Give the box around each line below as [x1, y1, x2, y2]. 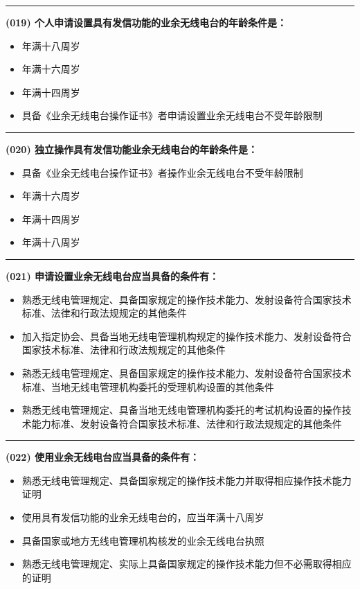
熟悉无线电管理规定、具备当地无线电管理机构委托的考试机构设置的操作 [21, 403, 342, 417]
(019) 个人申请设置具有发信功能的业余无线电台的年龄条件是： [6, 15, 287, 29]
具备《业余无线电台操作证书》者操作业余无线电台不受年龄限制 [21, 165, 303, 179]
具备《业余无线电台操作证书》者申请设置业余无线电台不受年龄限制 [21, 108, 323, 123]
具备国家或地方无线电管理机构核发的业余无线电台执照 [21, 533, 264, 547]
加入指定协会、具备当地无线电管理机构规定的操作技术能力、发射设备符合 [21, 328, 352, 343]
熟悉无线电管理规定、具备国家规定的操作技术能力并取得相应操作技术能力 [21, 473, 352, 487]
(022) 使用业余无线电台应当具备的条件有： [6, 450, 200, 464]
